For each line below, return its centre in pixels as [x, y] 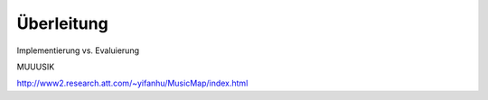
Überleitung [62, 23]
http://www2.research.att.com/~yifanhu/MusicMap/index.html [132, 83]
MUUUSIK [36, 67]
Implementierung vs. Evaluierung [78, 50]
